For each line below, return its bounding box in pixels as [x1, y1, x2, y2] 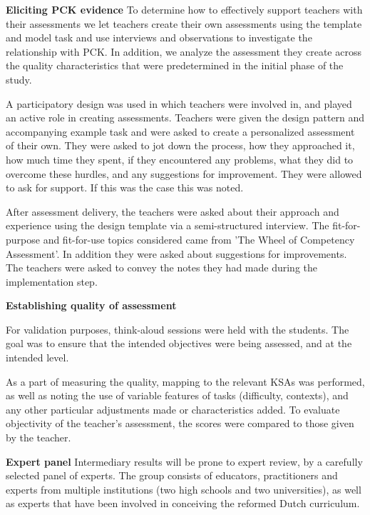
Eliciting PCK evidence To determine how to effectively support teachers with [6, 2, 363, 16]
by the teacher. [6, 430, 71, 445]
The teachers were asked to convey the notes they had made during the [6, 260, 318, 275]
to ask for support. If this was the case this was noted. [6, 180, 244, 195]
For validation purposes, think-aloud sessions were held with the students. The [6, 321, 349, 336]
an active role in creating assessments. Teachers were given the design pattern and [6, 110, 365, 125]
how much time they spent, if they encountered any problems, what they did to [6, 151, 354, 166]
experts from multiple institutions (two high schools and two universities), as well [6, 481, 361, 496]
